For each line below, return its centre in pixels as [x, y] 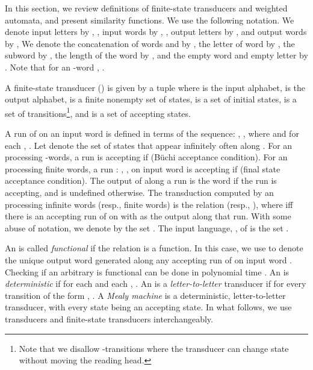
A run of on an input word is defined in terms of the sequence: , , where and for [152, 133]
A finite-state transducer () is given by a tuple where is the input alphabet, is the [155, 87]
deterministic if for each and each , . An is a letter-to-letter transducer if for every [156, 284]
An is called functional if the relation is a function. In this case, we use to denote [154, 248]
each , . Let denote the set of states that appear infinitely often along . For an [149, 145]
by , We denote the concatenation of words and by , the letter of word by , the [150, 43]
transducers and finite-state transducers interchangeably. [109, 318]
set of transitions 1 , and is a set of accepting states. [98, 112]
